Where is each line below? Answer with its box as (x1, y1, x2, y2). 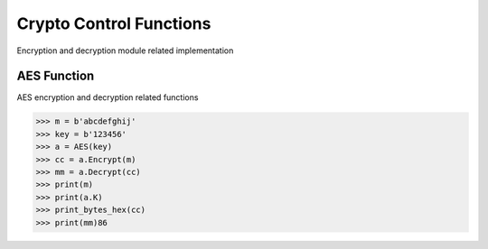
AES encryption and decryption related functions (16, 92, 199, 103)
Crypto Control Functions (16, 14, 211, 33)
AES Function (16, 69, 95, 84)
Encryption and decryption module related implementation (16, 45, 234, 56)
